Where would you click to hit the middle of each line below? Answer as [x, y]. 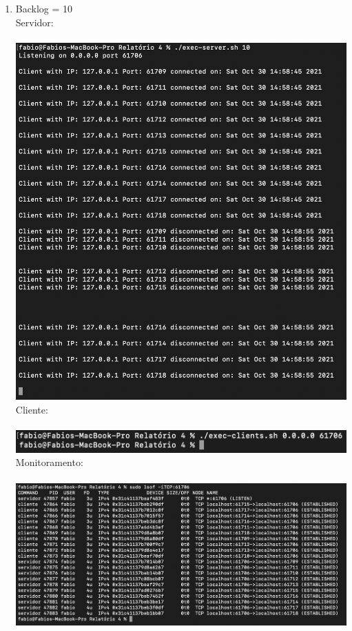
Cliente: [32, 409]
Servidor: [34, 22]
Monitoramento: [49, 462]
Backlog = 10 [44, 8]
